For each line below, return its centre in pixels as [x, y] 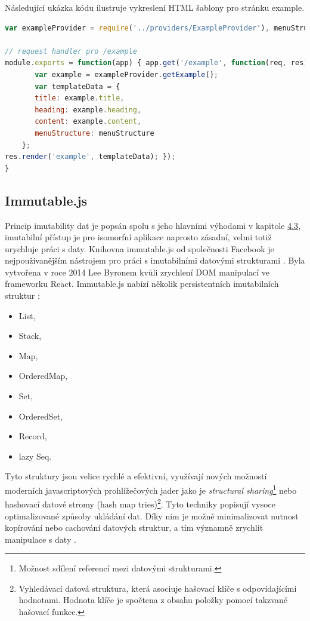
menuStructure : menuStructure [94, 133]
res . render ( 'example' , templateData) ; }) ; [90, 157]
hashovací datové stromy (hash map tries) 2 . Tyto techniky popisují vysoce [140, 503]
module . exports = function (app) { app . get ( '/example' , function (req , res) [156, 63]
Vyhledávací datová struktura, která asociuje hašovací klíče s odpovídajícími [158, 588]
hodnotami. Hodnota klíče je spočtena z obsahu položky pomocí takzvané [153, 600]
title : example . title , [80, 98]
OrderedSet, [41, 416]
